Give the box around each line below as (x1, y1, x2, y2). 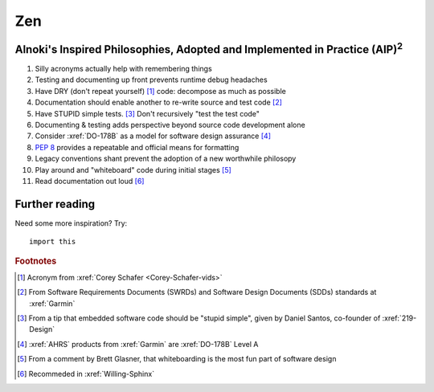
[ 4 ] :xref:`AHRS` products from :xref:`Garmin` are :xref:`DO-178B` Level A (17, 339, 259, 349)
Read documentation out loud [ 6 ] (35, 176, 145, 186)
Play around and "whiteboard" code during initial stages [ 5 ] (35, 165, 232, 174)
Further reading (14, 197, 96, 210)
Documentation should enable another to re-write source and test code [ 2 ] (35, 97, 283, 108)
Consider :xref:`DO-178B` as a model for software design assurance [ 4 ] (35, 131, 271, 141)
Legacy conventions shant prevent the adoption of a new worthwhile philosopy (35, 153, 297, 164)
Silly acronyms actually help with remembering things (35, 64, 212, 74)
